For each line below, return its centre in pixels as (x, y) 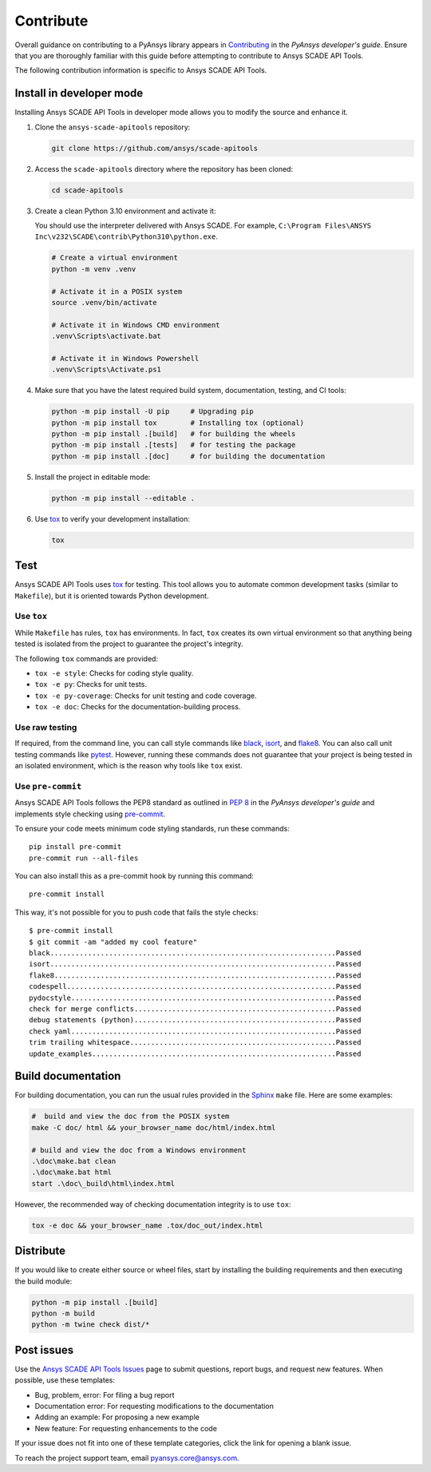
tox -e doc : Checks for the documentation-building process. (138, 707)
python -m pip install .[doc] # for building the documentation (188, 456)
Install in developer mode (79, 93)
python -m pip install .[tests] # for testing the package (174, 445)
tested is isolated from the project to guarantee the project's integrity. (129, 644)
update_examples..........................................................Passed (195, 1053)
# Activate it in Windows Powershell (125, 358)
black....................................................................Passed (195, 953)
